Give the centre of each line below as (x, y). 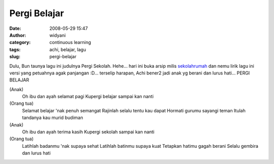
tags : (15, 49)
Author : (18, 35)
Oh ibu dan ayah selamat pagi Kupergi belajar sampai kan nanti (88, 97)
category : (20, 43)
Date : (15, 28)
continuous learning (70, 43)
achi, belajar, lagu (68, 49)
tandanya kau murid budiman (53, 118)
